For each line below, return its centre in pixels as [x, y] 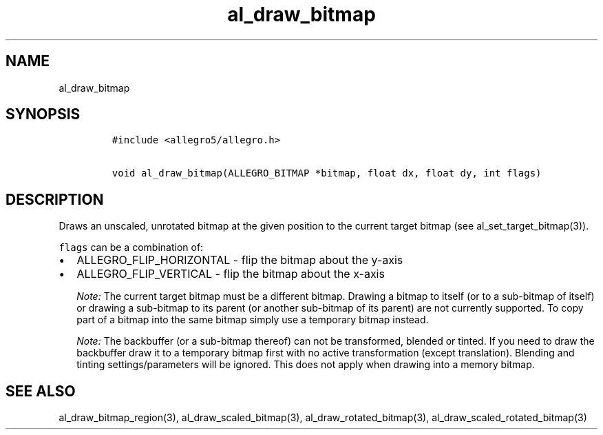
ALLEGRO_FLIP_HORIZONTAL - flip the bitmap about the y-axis [240, 260]
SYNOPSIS [43, 114]
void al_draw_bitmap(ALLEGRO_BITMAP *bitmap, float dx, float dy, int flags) [327, 173]
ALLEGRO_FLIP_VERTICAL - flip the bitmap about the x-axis [231, 274]
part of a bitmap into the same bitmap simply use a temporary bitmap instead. [253, 320]
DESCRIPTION [55, 199]
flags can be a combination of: [131, 247]
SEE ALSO [41, 391]
